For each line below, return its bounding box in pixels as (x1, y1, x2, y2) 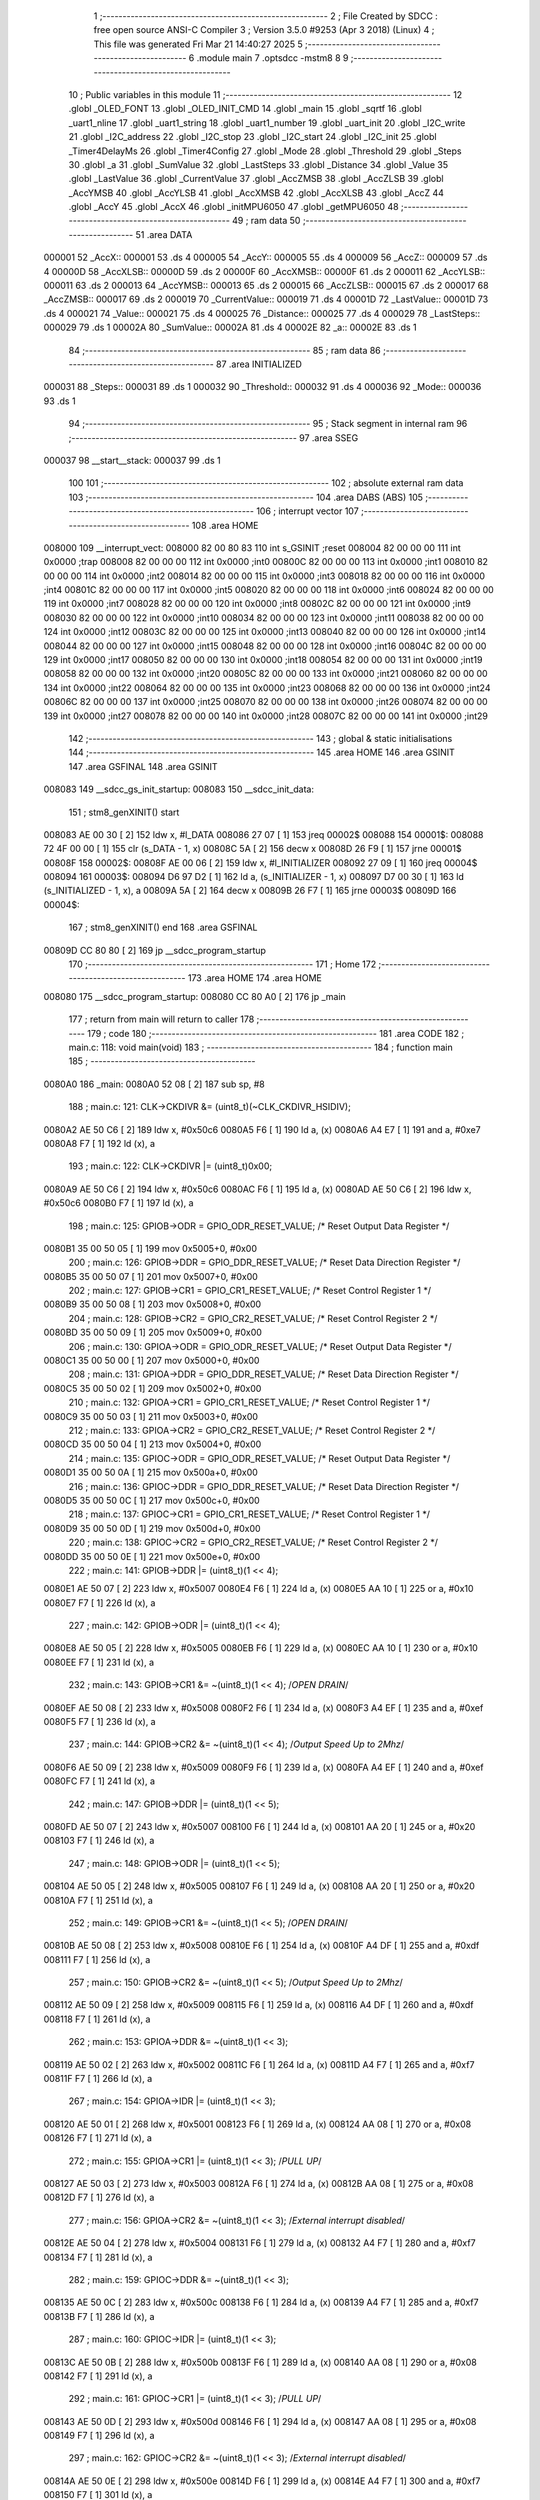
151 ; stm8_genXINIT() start (68, 806, 180, 818)
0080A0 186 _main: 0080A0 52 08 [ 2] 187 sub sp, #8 (43, 1078, 265, 1090)
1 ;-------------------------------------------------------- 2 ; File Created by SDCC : (93, 10, 439, 22)
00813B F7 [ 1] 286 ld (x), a (43, 2310, 155, 2322)
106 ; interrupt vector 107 (256, 505, 359, 517)
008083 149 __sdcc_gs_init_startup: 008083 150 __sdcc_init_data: (43, 783, 315, 795)
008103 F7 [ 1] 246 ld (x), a (43, 1835, 155, 1847)
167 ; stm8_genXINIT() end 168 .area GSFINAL (68, 921, 259, 934)
